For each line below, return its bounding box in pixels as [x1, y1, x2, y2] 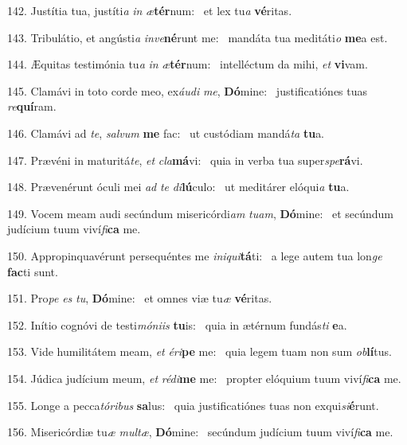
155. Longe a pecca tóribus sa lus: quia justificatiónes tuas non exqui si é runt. [7, 396, 379, 413]
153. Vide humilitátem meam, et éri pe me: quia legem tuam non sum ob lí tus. [7, 343, 392, 360]
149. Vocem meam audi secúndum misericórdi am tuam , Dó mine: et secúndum [7, 205, 394, 221]
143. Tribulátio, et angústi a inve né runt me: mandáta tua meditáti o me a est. [7, 29, 388, 45]
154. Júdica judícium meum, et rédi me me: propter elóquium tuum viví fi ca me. [7, 369, 401, 386]
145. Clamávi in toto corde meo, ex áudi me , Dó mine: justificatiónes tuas [7, 82, 368, 99]
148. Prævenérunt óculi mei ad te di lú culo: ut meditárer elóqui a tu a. [7, 178, 350, 195]
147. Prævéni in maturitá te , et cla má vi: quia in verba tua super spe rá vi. [7, 151, 363, 168]
